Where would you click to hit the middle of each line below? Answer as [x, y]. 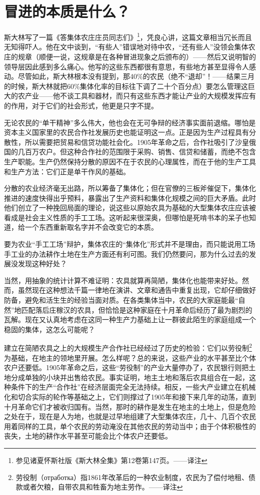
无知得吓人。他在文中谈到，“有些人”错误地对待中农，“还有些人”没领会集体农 [130, 47]
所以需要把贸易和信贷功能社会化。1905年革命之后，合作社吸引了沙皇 [137, 142]
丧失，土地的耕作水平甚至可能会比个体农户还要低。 [88, 436]
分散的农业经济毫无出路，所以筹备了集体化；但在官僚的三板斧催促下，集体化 [130, 188]
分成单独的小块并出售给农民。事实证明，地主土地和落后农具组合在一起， [130, 377]
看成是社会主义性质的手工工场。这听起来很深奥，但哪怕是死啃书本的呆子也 [126, 217]
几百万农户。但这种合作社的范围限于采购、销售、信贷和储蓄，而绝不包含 [137, 152]
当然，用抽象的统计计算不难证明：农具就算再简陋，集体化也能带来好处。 [123, 280]
